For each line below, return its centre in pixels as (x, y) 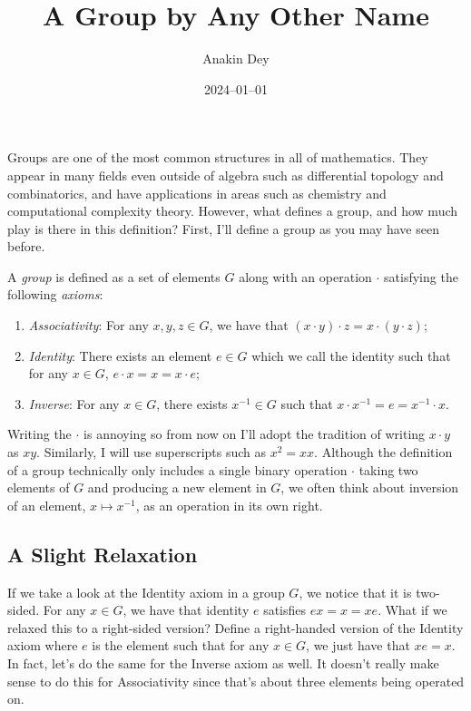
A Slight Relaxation (103, 554)
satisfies (285, 610)
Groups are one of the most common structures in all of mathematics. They (218, 157)
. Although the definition (383, 452)
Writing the (39, 434)
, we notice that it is (355, 592)
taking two (388, 469)
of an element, (47, 505)
